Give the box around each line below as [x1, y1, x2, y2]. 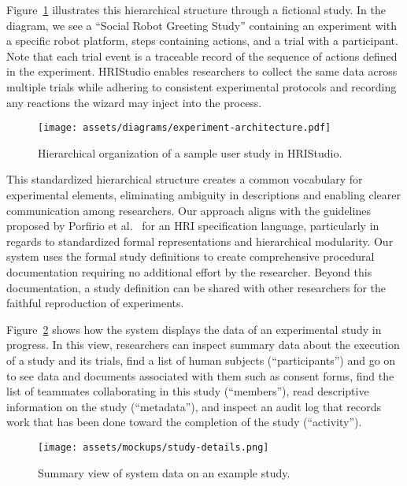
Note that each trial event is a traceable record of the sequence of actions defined [6, 47, 398, 64]
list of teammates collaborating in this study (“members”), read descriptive [6, 383, 369, 399]
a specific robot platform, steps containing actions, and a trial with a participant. [6, 32, 398, 49]
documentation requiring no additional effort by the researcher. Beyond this [6, 263, 372, 280]
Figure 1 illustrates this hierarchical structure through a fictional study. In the [6, 2, 386, 17]
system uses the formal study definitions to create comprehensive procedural [6, 248, 375, 265]
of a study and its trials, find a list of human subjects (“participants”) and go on [6, 351, 396, 368]
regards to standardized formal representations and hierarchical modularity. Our [6, 232, 394, 249]
